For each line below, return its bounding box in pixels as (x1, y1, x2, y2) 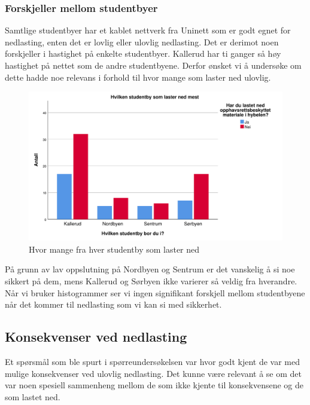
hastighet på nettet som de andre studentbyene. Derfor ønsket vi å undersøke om (5, 59, 302, 71)
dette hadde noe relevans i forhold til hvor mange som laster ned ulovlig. (5, 70, 271, 83)
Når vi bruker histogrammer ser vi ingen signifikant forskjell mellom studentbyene (5, 286, 305, 299)
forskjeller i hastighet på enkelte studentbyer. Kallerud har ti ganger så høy (5, 47, 281, 60)
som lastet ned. (5, 390, 60, 403)
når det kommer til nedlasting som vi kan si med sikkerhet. (5, 298, 222, 311)
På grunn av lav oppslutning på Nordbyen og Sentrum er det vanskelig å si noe (5, 263, 295, 275)
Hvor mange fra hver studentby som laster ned (29, 243, 200, 255)
